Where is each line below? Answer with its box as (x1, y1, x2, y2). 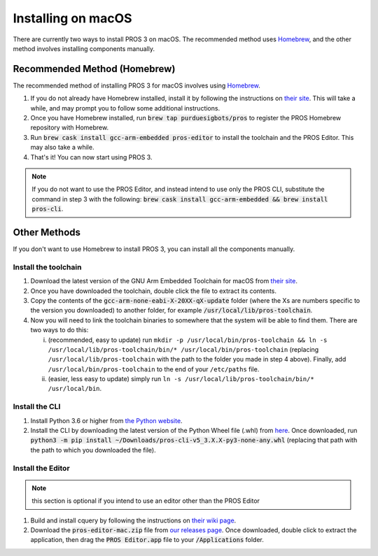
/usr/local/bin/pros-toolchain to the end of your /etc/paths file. (48, 364, 260, 373)
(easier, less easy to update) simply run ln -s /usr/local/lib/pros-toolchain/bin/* (48, 375, 314, 383)
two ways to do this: (30, 326, 89, 334)
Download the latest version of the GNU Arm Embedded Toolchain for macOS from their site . (30, 277, 297, 285)
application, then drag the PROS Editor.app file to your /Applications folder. (30, 536, 264, 544)
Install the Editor (13, 463, 70, 473)
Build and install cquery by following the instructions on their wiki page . (30, 516, 237, 525)
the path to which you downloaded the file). (30, 445, 157, 454)
